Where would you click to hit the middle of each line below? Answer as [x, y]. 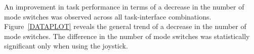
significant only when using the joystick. [66, 46]
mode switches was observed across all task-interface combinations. [108, 16]
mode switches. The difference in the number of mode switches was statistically [127, 36]
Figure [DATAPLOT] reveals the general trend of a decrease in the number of [125, 26]
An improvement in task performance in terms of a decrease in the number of [124, 6]
